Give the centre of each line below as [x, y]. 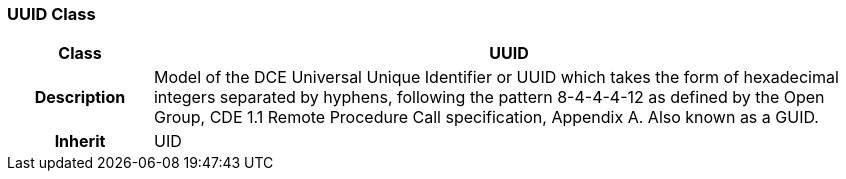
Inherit [80, 141]
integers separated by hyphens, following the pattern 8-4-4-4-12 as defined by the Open [489, 97]
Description [80, 97]
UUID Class [51, 14]
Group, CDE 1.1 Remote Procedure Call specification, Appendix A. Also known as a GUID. [486, 117]
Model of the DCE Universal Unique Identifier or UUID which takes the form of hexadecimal [496, 77]
